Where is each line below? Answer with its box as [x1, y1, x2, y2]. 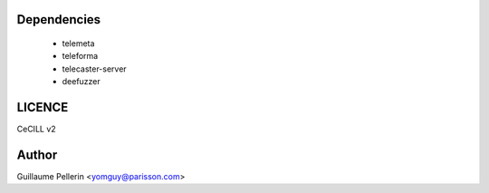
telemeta [62, 38, 95, 49]
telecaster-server [62, 63, 127, 74]
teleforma [62, 51, 99, 62]
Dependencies [16, 12, 101, 27]
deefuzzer [62, 76, 101, 87]
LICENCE [16, 100, 69, 115]
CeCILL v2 [16, 123, 56, 135]
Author [16, 147, 58, 162]
